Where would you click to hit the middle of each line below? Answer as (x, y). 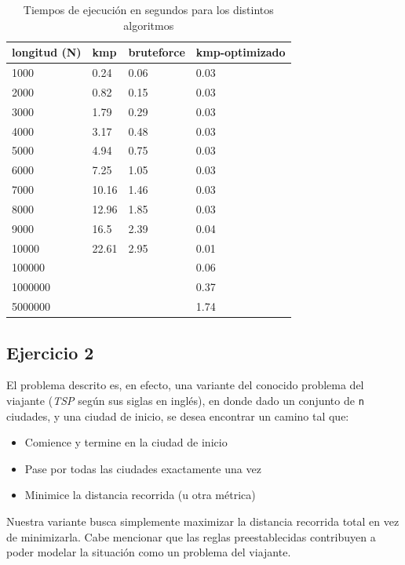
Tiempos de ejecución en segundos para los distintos (148, 9)
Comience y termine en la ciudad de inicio (126, 442)
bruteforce (157, 52)
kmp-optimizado (241, 52)
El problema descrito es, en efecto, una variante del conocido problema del (185, 385)
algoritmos (149, 25)
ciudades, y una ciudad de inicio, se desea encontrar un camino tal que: (178, 416)
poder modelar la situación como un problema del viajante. (149, 552)
